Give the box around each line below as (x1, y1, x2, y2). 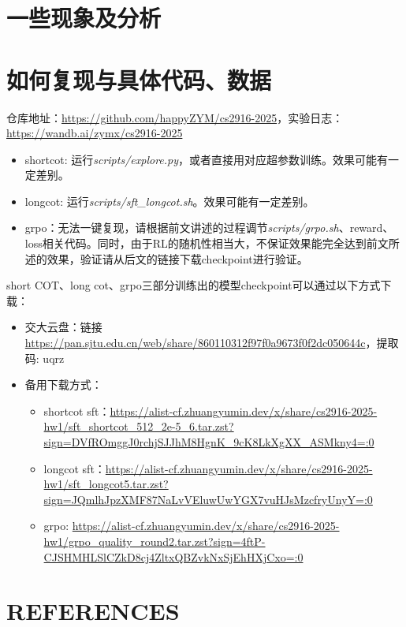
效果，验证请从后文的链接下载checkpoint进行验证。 (47, 250, 308, 267)
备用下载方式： (24, 376, 102, 393)
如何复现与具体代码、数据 (6, 63, 272, 95)
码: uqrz (24, 349, 65, 366)
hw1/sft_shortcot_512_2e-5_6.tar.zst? (43, 418, 234, 435)
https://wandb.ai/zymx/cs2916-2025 (6, 125, 183, 141)
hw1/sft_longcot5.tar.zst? (43, 476, 169, 492)
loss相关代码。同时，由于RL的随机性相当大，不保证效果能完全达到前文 (24, 235, 389, 252)
